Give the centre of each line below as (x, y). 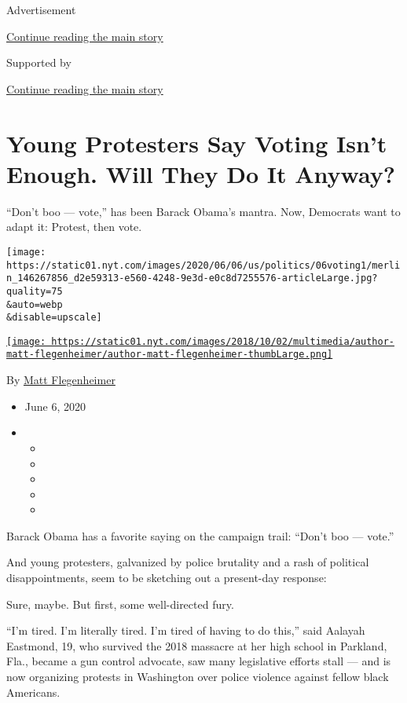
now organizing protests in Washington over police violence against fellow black (198, 677)
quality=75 (35, 291)
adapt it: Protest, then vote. (74, 227)
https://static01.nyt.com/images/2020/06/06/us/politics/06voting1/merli (203, 265)
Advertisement (41, 9)
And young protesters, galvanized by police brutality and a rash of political (188, 562)
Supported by (39, 62)
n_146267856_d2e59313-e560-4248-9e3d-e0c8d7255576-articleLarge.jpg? (192, 278)
